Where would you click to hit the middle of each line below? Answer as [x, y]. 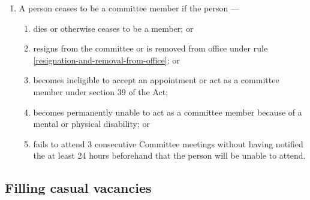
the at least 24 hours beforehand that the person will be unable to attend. [169, 155]
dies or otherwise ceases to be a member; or [113, 28]
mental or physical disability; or [91, 124]
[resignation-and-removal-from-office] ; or [106, 60]
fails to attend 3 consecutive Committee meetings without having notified [168, 143]
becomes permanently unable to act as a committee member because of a [168, 112]
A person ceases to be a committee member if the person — [129, 8]
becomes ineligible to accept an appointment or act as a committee [156, 80]
